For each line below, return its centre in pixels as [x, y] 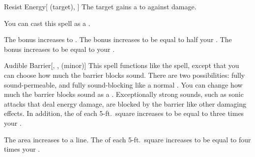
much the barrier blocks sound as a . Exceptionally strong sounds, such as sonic [124, 94]
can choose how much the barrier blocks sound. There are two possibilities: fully [125, 75]
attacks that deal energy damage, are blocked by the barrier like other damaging [125, 103]
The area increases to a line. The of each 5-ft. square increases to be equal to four [127, 139]
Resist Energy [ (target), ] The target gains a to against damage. [100, 6]
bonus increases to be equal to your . [59, 49]
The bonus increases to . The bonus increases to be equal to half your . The [118, 39]
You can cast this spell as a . [47, 23]
